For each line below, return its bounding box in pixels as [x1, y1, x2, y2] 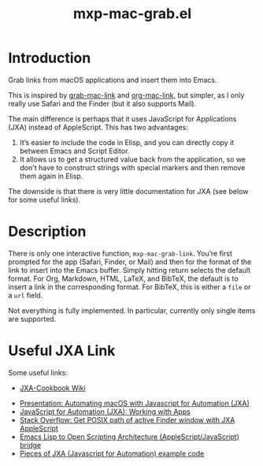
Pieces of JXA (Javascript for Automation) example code [19, 449, 205, 458]
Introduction [8, 49, 91, 67]
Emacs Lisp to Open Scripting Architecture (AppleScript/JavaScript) [19, 431, 240, 442]
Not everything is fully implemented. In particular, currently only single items [8, 305, 256, 315]
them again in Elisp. [19, 171, 83, 181]
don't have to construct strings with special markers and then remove [19, 162, 246, 172]
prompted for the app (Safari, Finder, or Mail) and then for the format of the [8, 257, 252, 267]
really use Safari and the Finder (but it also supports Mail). [8, 99, 197, 108]
